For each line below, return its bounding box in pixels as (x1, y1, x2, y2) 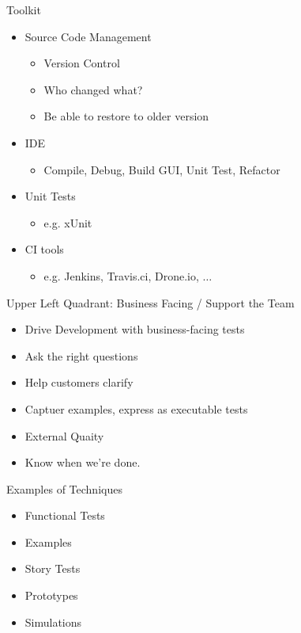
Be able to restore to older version (43, 108, 209, 124)
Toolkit (6, 2, 41, 17)
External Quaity (24, 427, 104, 444)
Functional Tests (24, 507, 105, 524)
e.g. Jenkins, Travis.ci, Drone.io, (43, 267, 199, 284)
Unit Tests (24, 188, 76, 204)
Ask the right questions (24, 347, 138, 364)
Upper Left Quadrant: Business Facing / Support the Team (6, 294, 295, 311)
